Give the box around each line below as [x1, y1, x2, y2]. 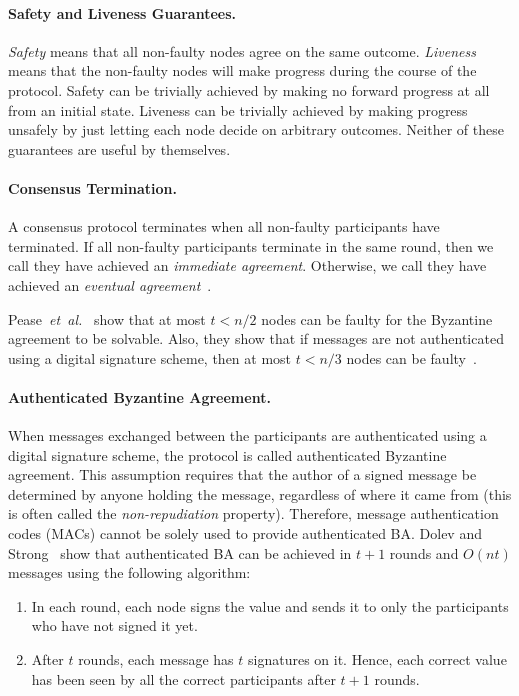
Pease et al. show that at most [8, 308, 206, 329]
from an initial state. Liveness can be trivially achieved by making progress [8, 99, 468, 120]
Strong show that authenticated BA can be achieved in [8, 542, 352, 563]
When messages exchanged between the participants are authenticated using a [8, 425, 487, 446]
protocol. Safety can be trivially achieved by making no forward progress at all [8, 79, 490, 100]
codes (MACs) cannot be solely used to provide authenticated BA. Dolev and [8, 523, 482, 544]
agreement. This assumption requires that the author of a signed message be [8, 464, 477, 485]
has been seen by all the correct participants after [31, 668, 336, 689]
